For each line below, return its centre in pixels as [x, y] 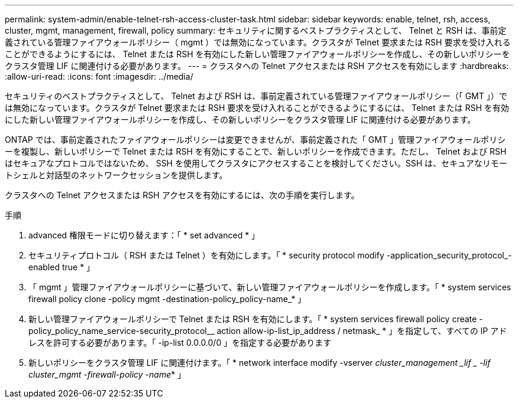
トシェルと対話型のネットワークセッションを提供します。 [116, 175]
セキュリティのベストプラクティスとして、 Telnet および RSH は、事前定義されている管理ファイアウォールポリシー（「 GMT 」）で [256, 96]
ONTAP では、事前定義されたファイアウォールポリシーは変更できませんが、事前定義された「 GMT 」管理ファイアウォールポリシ [255, 140]
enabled [44, 267]
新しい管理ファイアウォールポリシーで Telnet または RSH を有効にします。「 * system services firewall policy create [253, 319]
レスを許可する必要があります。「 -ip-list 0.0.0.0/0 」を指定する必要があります [180, 343]
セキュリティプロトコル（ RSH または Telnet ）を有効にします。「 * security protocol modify [206, 255]
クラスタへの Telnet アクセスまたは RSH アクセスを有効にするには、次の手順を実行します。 [182, 195]
